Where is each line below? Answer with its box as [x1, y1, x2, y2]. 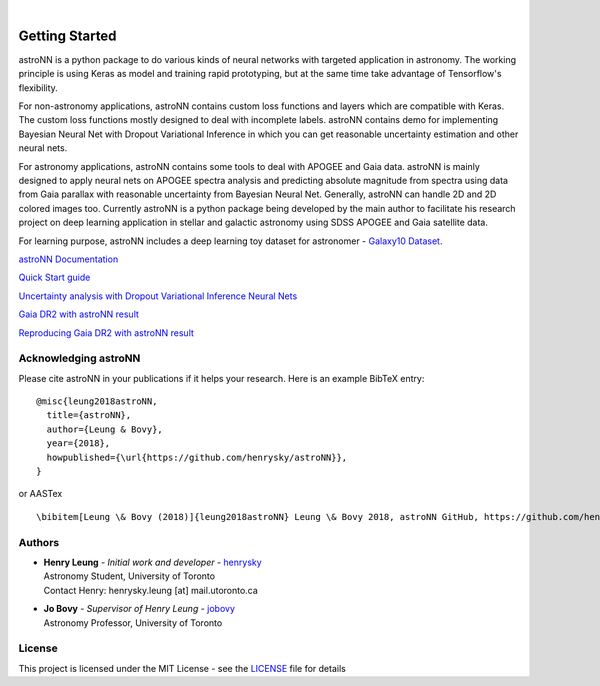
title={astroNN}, [46, 410, 132, 421]
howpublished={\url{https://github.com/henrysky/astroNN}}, [46, 451, 348, 463]
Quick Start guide [18, 271, 91, 284]
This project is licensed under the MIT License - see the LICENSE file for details [18, 662, 347, 674]
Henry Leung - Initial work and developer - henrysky [43, 556, 262, 568]
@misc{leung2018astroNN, [36, 396, 158, 407]
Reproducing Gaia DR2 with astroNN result [18, 326, 195, 339]
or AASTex [18, 488, 63, 500]
